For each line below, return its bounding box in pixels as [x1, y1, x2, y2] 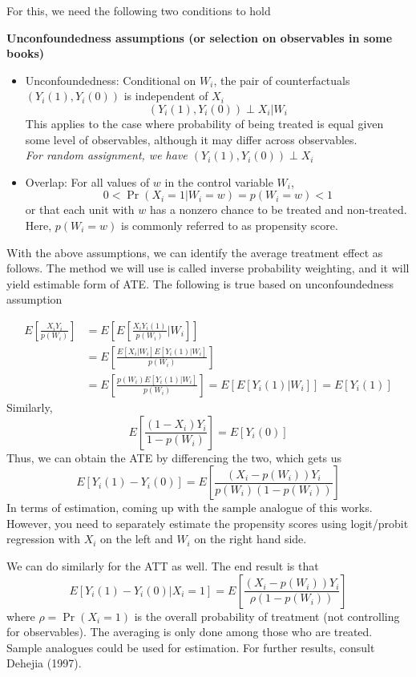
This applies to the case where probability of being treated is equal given [25, 115, 384, 131]
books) [6, 45, 45, 62]
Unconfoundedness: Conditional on [25, 71, 196, 88]
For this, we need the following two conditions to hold [6, 2, 271, 18]
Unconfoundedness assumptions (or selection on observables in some [6, 29, 393, 46]
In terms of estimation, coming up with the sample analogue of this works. [6, 499, 373, 516]
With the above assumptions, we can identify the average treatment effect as [6, 244, 383, 260]
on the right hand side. [194, 530, 307, 547]
